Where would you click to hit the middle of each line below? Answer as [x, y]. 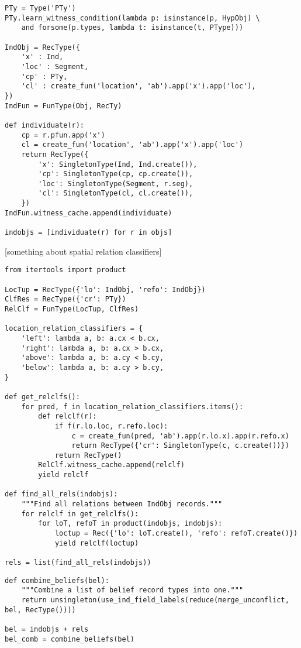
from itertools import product [65, 270]
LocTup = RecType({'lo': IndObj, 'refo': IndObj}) [105, 289]
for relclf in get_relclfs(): [80, 514]
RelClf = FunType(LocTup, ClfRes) [72, 309]
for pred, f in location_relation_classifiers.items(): [132, 407]
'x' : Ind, [42, 57]
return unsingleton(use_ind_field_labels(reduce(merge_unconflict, [155, 600]
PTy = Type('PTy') [40, 8]
